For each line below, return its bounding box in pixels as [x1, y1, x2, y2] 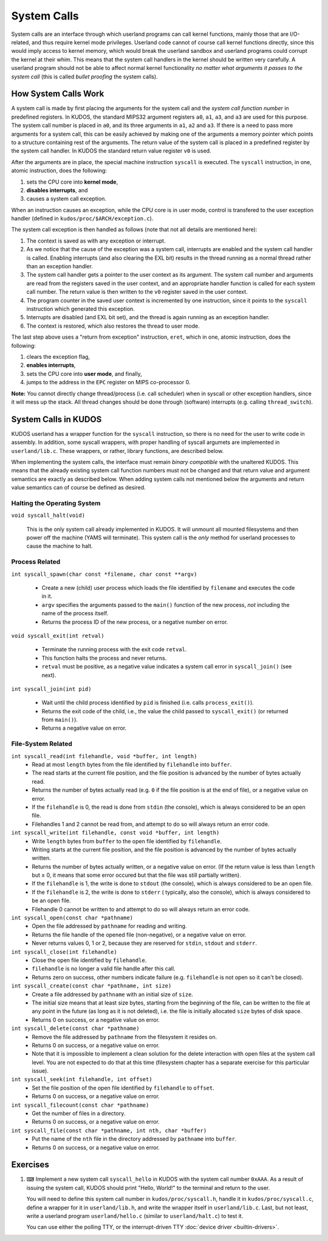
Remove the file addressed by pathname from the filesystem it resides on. [32, 1033, 217, 1040]
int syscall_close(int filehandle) [11, 949, 118, 955]
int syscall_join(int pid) [11, 685, 92, 693]
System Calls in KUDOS [11, 414, 102, 424]
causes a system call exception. [26, 195, 106, 202]
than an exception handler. [26, 263, 94, 270]
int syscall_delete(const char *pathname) [11, 1025, 140, 1032]
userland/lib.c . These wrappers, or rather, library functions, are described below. [11, 447, 224, 454]
